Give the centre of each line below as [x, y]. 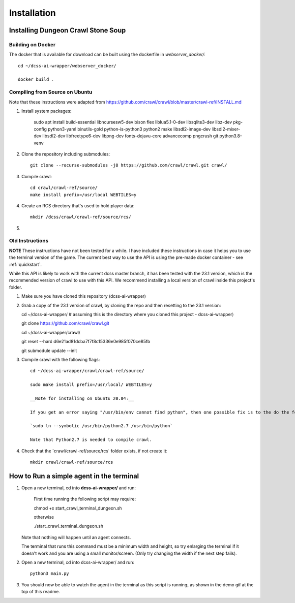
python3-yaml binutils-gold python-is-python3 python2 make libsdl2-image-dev [129, 129]
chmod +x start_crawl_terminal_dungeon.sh [78, 508]
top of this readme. [41, 592]
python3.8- [231, 136]
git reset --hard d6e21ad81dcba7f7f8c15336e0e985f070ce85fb [86, 342]
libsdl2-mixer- [226, 129]
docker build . [36, 79]
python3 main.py [50, 574]
